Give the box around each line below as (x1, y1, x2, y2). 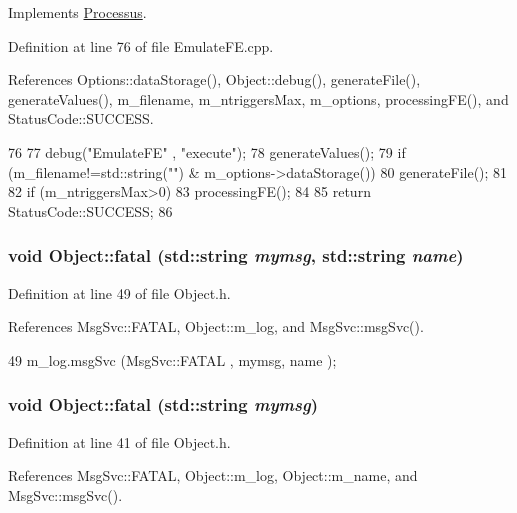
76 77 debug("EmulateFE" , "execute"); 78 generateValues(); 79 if (8, 141, 406, 162)
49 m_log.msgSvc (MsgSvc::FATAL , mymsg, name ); (8, 349, 337, 370)
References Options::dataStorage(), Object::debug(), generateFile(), (8, 69, 421, 90)
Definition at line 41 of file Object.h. (8, 431, 231, 452)
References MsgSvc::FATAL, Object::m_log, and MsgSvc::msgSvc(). (8, 316, 424, 337)
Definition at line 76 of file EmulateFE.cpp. (8, 35, 274, 56)
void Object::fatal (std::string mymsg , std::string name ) (8, 243, 464, 268)
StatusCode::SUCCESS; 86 (8, 200, 173, 221)
